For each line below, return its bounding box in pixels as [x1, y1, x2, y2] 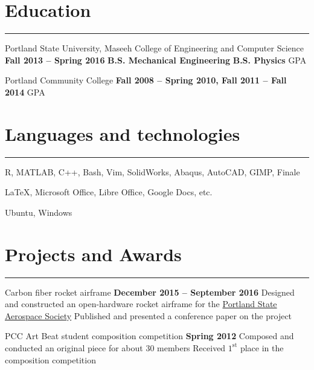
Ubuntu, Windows [5, 206, 72, 218]
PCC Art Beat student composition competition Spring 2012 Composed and [5, 329, 294, 342]
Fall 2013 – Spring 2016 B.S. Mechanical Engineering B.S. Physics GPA [5, 53, 307, 66]
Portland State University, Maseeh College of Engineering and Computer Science [5, 42, 304, 54]
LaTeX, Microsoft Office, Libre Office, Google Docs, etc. [5, 186, 213, 198]
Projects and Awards [5, 241, 182, 266]
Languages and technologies [5, 121, 240, 146]
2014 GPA [5, 85, 45, 98]
